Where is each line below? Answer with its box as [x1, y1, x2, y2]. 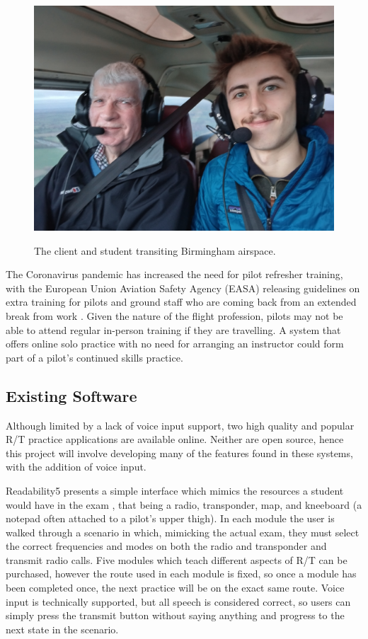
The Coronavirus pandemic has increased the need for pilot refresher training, [6, 267, 343, 282]
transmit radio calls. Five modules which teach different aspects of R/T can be [6, 552, 347, 567]
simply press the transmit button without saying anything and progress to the [6, 608, 345, 623]
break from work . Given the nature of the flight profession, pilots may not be [6, 308, 343, 323]
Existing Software [6, 384, 137, 406]
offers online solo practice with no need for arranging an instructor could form [6, 336, 344, 351]
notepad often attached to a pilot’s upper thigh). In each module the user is [6, 511, 335, 526]
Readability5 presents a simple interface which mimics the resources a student [6, 483, 344, 497]
